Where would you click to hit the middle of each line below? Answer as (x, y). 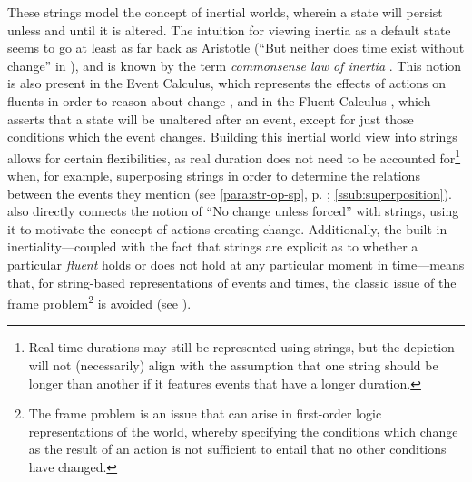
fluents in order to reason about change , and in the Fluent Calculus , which (219, 100)
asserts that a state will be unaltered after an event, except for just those (211, 118)
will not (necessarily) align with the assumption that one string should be (233, 365)
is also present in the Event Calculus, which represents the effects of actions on (227, 83)
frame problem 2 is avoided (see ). (99, 302)
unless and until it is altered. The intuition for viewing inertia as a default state (229, 30)
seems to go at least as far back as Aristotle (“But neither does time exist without (236, 48)
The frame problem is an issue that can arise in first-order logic (205, 413)
